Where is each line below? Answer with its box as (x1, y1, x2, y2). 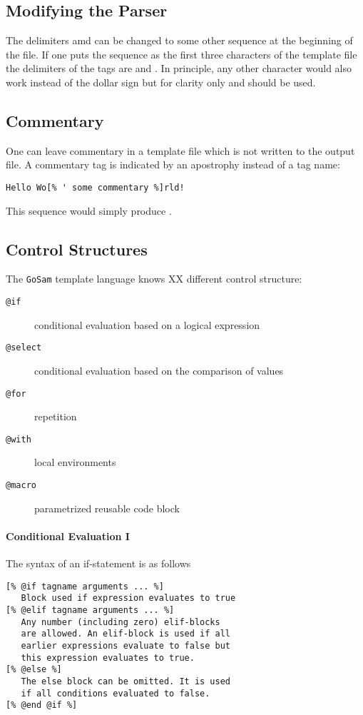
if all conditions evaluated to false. (21, 688, 210, 699)
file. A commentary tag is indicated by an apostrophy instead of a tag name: (6, 157, 340, 172)
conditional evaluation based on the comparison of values (34, 362, 284, 377)
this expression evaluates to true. (21, 652, 195, 663)
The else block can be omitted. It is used (21, 676, 230, 686)
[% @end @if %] (6, 700, 78, 711)
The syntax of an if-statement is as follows (6, 556, 191, 571)
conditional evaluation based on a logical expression (34, 317, 260, 332)
